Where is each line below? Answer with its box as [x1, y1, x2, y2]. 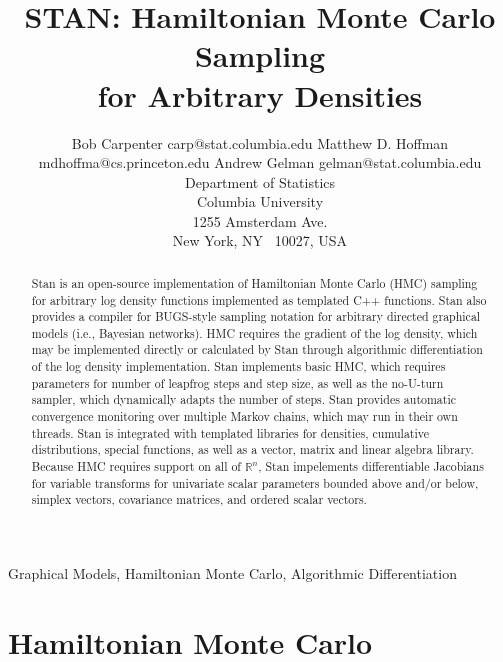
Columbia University [196, 191, 324, 212]
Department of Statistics [184, 171, 336, 192]
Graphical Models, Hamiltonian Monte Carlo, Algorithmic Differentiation [8, 563, 457, 584]
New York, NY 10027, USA [172, 230, 348, 251]
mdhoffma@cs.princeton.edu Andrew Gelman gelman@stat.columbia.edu [38, 152, 482, 173]
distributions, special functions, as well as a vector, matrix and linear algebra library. [31, 441, 474, 458]
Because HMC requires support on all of [31, 458, 242, 475]
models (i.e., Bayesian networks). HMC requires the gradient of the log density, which [31, 324, 478, 341]
